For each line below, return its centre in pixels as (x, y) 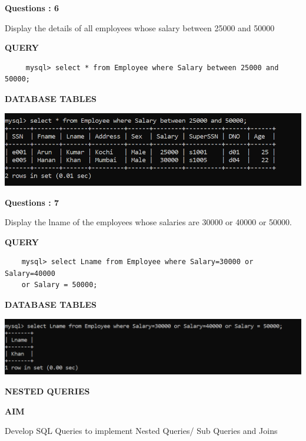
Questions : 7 (32, 202)
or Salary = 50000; (59, 285)
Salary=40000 (30, 273)
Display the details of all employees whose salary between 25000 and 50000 (140, 27)
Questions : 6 (32, 8)
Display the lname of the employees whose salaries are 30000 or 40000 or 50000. (148, 222)
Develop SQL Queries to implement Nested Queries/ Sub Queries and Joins (141, 431)
